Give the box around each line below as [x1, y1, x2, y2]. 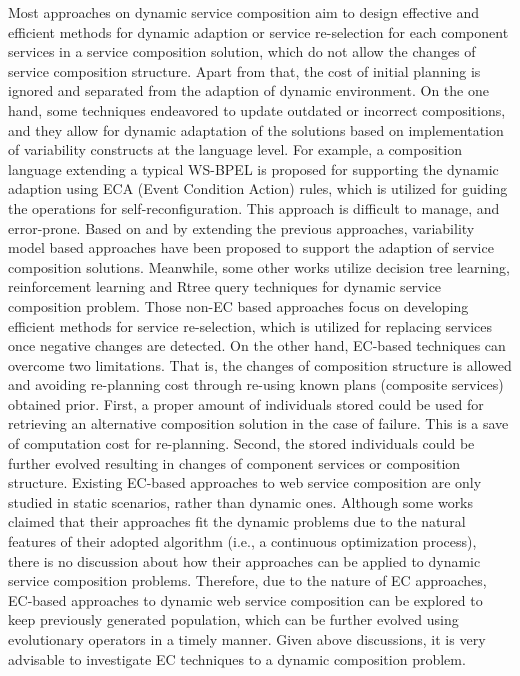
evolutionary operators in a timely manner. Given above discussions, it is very [8, 629, 486, 649]
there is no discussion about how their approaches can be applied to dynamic [8, 550, 481, 571]
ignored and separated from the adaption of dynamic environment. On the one [8, 80, 489, 101]
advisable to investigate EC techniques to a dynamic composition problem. [8, 648, 466, 669]
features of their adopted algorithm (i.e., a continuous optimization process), [8, 531, 477, 552]
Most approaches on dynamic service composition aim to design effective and [8, 2, 479, 22]
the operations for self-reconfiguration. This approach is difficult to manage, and [8, 197, 500, 218]
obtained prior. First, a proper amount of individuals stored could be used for [8, 393, 484, 414]
